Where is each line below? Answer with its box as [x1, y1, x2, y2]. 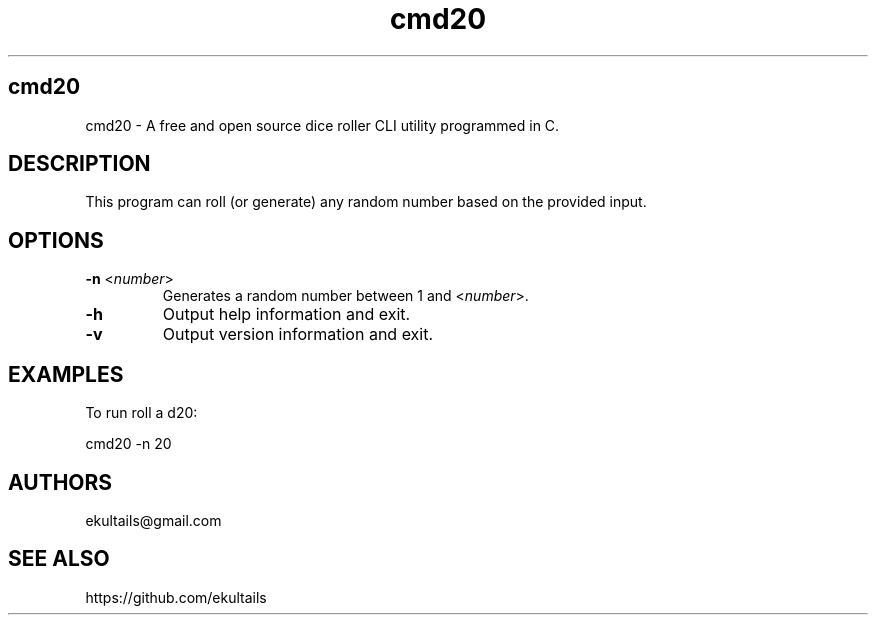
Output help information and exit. [162, 304, 411, 325]
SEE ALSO [8, 546, 110, 572]
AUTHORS [8, 469, 113, 495]
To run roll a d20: [85, 404, 198, 422]
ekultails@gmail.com [85, 511, 222, 529]
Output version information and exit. [162, 324, 434, 345]
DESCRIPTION [8, 151, 151, 177]
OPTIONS [8, 227, 104, 253]
